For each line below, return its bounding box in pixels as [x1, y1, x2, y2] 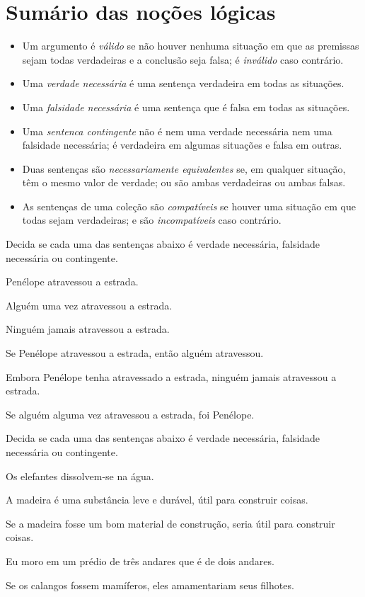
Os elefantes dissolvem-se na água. [6, 468, 154, 483]
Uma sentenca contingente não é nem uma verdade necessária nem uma [22, 123, 332, 138]
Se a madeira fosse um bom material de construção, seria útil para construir [6, 516, 335, 530]
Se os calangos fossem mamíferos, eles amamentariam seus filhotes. [6, 577, 294, 592]
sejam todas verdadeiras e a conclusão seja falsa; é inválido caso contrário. [22, 52, 344, 67]
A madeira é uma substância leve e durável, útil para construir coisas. [6, 492, 308, 507]
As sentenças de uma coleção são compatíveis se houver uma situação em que [22, 198, 356, 213]
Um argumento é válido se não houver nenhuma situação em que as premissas [22, 38, 359, 53]
